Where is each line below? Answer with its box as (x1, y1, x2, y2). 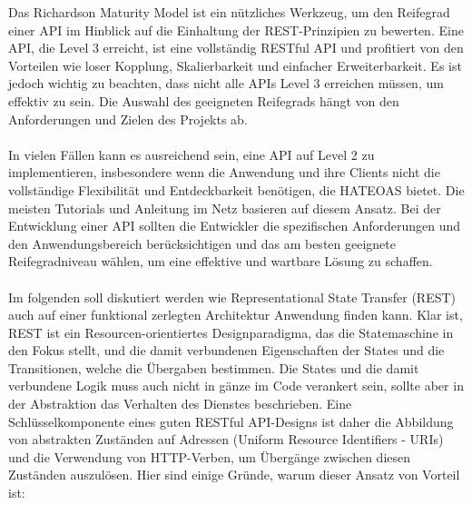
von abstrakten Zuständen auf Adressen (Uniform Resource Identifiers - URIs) (8, 430, 444, 449)
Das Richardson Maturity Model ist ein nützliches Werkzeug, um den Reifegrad (8, 3, 450, 21)
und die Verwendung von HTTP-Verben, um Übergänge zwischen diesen (8, 447, 411, 466)
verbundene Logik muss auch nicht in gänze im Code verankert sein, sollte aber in (8, 376, 464, 395)
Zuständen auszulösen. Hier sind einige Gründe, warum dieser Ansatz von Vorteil (8, 465, 460, 484)
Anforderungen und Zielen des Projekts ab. (8, 109, 248, 128)
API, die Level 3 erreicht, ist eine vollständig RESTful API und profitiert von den (8, 38, 464, 57)
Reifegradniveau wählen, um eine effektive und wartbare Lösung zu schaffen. (8, 252, 433, 271)
